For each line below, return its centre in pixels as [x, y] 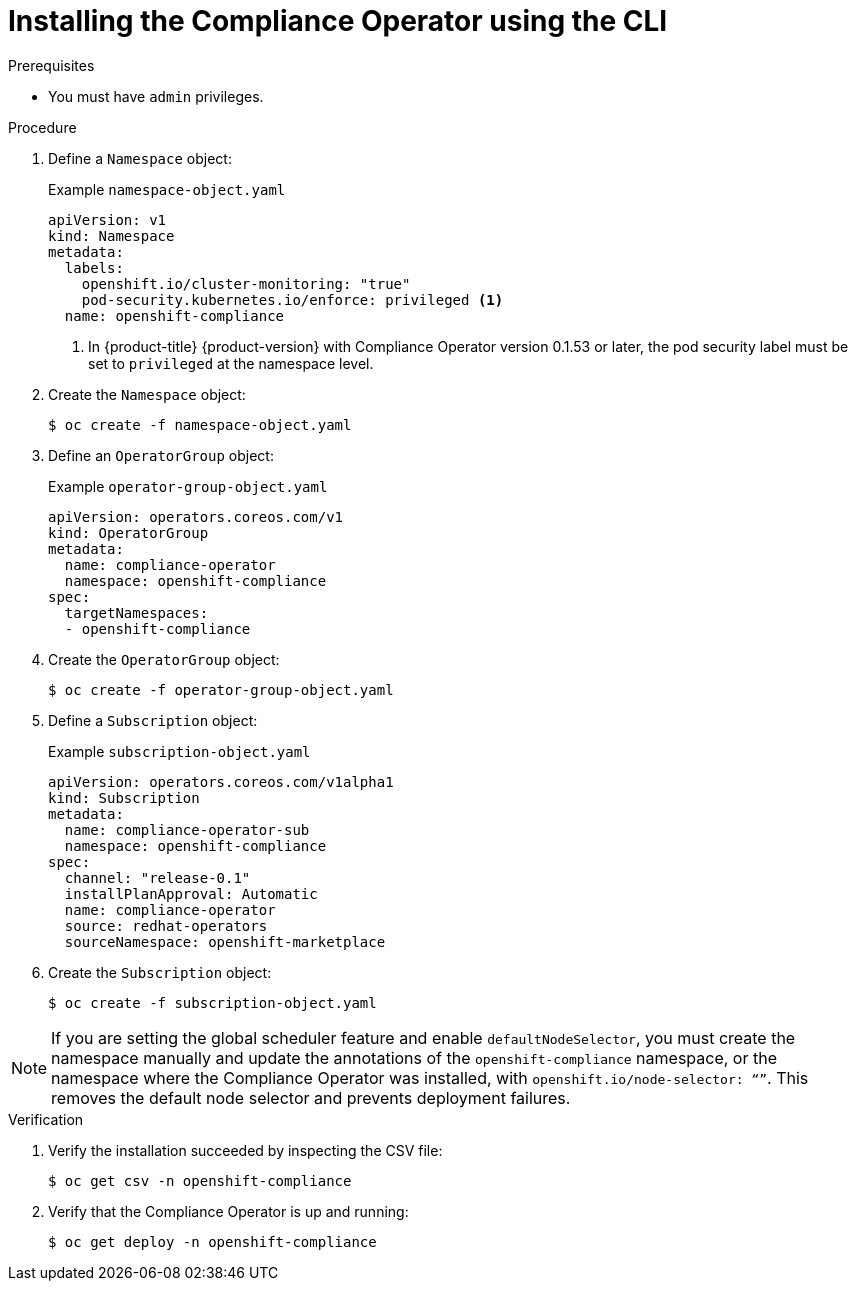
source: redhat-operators [166, 925]
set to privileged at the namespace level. [231, 363]
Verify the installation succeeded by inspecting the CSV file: [245, 1150]
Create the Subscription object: [160, 972]
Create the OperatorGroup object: [164, 659]
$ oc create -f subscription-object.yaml [212, 1002]
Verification [46, 1119]
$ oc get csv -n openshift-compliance [200, 1180]
